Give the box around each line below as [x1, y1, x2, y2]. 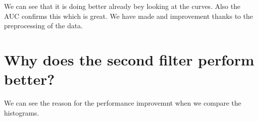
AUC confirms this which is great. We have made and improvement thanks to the [4, 10, 253, 21]
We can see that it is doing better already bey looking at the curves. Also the [4, 1, 241, 11]
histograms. [4, 107, 39, 118]
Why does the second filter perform [4, 49, 255, 69]
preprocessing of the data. [4, 20, 83, 31]
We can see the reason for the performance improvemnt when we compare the [4, 98, 242, 108]
